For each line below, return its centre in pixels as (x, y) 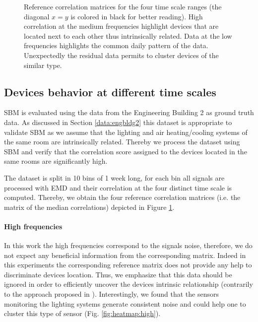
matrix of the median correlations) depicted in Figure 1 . (89, 207)
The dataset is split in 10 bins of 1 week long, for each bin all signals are (114, 177)
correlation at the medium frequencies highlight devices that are (121, 26)
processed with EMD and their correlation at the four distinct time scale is (118, 187)
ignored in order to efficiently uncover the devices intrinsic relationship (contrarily (129, 284)
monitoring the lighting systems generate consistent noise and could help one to (125, 303)
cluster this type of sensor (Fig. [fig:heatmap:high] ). (82, 313)
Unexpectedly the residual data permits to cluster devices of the (121, 55)
